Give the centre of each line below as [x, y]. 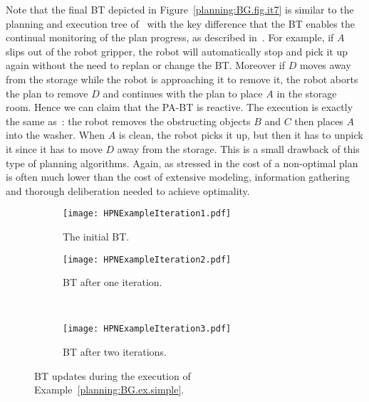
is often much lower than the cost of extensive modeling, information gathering [178, 177]
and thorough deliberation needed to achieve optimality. [128, 190]
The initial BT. [96, 236]
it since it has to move [54, 148]
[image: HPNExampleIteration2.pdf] [147, 259]
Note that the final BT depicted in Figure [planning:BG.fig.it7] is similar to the [180, 9]
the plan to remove [47, 93]
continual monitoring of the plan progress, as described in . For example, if [170, 37]
